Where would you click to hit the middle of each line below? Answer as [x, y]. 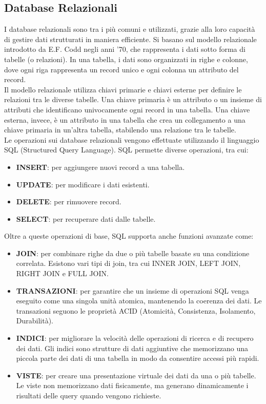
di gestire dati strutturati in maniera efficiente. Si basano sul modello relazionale [130, 39]
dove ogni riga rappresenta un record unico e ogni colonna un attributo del [121, 69]
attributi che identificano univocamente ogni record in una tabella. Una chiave [127, 109]
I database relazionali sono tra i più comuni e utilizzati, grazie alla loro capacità [130, 29]
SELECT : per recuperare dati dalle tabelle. [86, 218]
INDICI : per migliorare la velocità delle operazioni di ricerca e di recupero [135, 338]
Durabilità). [35, 321]
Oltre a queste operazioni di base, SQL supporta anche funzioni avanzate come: [129, 236]
